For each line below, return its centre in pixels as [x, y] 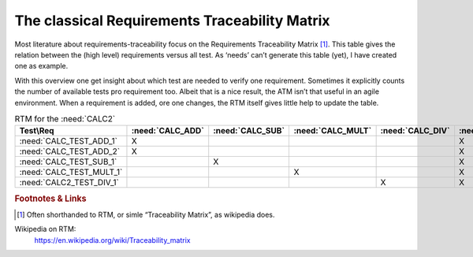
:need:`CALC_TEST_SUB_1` [68, 162]
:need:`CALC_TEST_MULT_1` [71, 172]
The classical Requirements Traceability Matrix [172, 20]
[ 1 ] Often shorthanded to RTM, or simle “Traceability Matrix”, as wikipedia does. [146, 214]
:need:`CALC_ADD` [168, 131]
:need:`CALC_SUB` [249, 131]
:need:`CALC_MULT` [333, 131]
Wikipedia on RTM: [45, 229]
